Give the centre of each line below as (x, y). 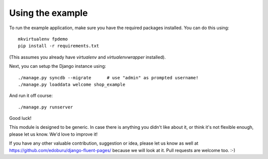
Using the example (48, 13)
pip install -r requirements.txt (59, 46)
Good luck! (20, 118)
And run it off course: (31, 96)
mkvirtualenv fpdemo (43, 39)
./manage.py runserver (46, 107)
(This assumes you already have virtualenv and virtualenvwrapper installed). (88, 57)
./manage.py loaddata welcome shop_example (72, 84)
